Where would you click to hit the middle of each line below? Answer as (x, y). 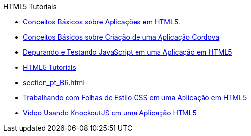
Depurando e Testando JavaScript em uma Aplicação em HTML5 (128, 52)
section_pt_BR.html (54, 82)
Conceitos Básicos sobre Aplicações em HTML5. (102, 22)
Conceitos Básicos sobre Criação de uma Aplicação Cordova (121, 37)
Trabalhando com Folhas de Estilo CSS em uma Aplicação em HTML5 (135, 98)
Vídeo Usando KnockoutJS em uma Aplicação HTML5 (110, 113)
